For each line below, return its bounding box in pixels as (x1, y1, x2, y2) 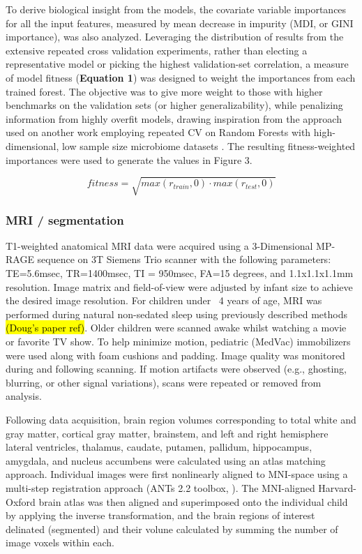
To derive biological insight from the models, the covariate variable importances (6, 2, 347, 16)
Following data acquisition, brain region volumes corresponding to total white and (6, 412, 356, 427)
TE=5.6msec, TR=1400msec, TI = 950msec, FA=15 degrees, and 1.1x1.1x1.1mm (6, 266, 354, 280)
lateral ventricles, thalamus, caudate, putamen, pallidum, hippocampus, (6, 440, 312, 454)
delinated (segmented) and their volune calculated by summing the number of (6, 521, 338, 536)
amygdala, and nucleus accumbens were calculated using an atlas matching (6, 453, 326, 467)
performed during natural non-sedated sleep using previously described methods (6, 306, 347, 321)
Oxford (6, 494, 36, 509)
